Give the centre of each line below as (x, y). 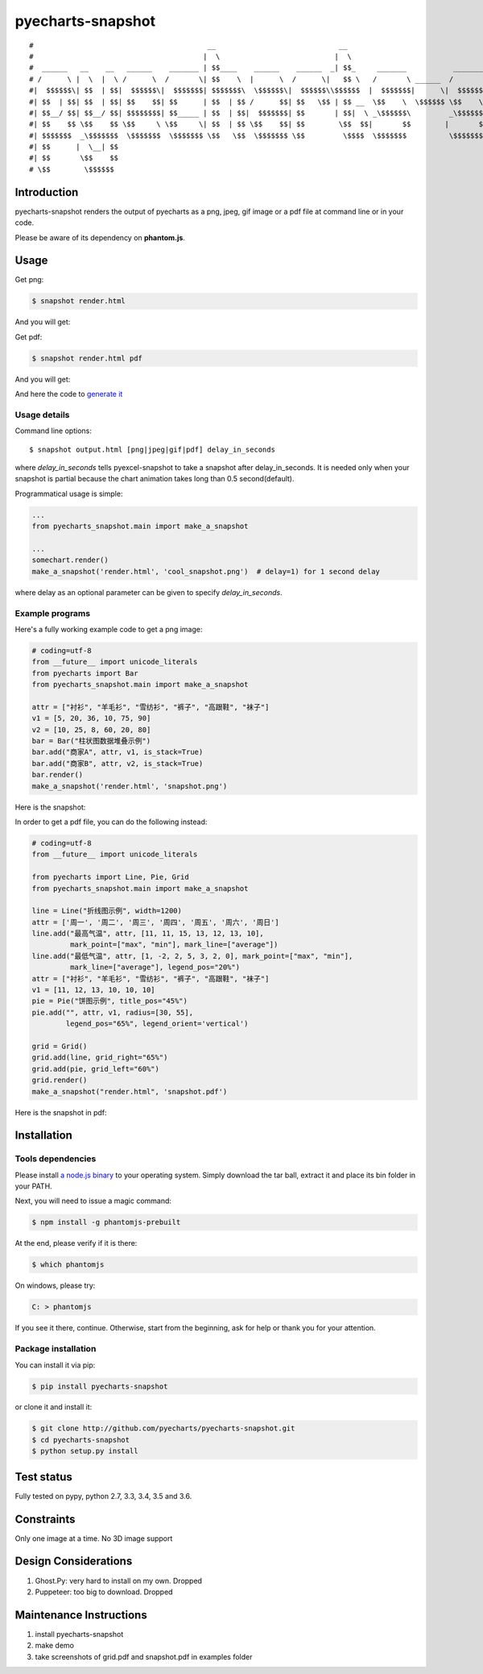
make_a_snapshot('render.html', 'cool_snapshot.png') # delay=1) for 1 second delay (206, 571)
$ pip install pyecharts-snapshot (100, 1386)
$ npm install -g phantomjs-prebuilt (106, 1222)
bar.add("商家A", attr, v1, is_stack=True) (118, 752)
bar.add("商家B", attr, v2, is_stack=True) (118, 763)
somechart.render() (70, 560)
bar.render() (58, 775)
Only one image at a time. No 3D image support (94, 1538)
